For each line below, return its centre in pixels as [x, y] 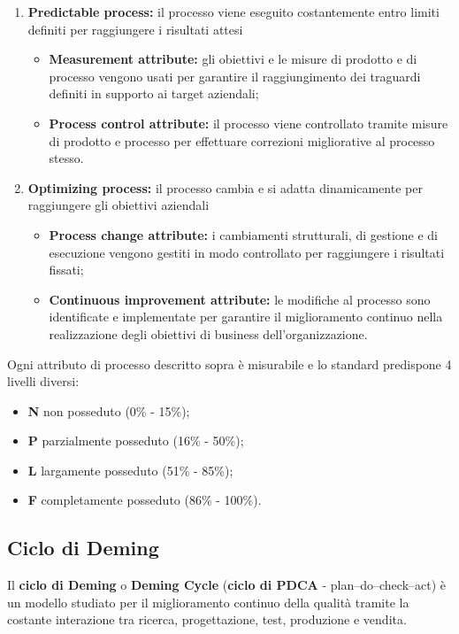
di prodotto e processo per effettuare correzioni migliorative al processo [242, 140]
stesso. [66, 158]
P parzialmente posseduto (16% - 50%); [136, 441]
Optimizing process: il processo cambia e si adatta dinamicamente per [225, 187]
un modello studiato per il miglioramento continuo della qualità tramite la [208, 602]
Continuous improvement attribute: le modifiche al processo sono [240, 299]
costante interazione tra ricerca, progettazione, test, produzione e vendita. [207, 619]
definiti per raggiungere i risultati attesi [135, 29]
